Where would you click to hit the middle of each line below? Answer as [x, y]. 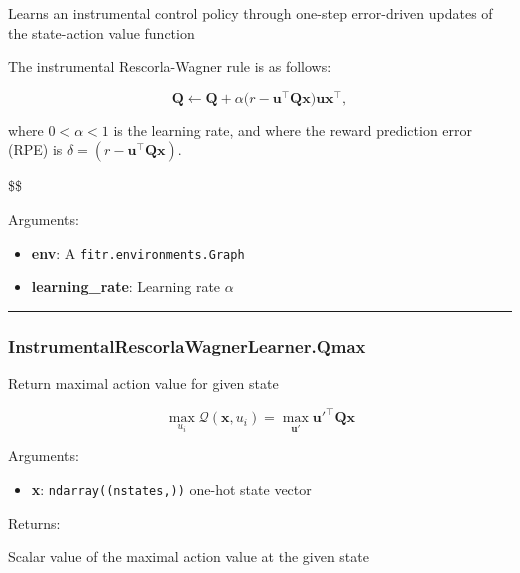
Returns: [34, 522]
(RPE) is [35, 149]
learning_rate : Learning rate [126, 286]
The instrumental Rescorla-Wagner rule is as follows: [170, 66]
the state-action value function [101, 32]
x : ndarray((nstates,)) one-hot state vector [171, 489]
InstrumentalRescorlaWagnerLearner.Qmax [187, 345]
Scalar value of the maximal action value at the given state [188, 556]
